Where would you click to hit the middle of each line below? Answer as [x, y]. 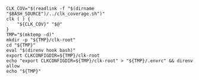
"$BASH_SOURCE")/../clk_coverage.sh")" [56, 14]
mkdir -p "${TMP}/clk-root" [41, 40]
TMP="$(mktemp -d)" [30, 35]
